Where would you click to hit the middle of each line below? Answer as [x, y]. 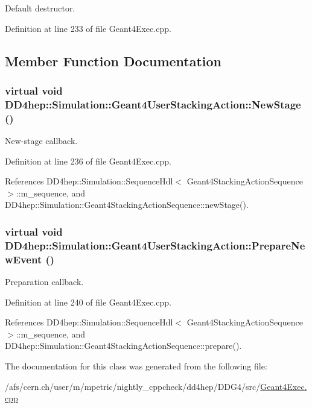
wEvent [24, 259]
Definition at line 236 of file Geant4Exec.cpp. [88, 161]
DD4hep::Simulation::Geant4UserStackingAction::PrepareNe [155, 245]
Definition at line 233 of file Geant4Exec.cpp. [88, 28]
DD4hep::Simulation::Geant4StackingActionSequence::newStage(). [127, 205]
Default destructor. [40, 8]
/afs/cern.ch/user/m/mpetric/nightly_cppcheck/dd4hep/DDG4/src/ [133, 386]
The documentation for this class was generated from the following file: [136, 366]
